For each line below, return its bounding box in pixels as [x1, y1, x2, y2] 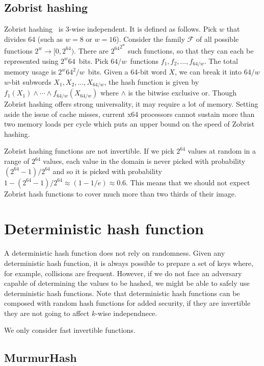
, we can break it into [174, 66, 242, 77]
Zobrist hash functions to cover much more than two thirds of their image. [4, 188, 236, 199]
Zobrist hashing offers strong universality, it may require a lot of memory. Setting [4, 99, 258, 109]
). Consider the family [116, 33, 185, 44]
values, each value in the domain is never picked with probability [43, 156, 246, 166]
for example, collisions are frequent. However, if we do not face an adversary [4, 267, 242, 278]
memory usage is [4, 66, 56, 77]
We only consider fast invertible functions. [4, 325, 136, 335]
